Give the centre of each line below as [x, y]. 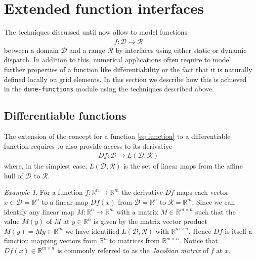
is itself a [238, 231]
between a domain [31, 50]
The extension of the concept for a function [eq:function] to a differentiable [117, 136]
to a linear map [65, 201]
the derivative [142, 192]
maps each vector [203, 192]
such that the [215, 211]
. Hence [200, 231]
